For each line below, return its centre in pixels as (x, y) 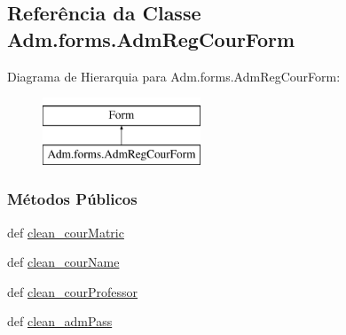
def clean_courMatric (66, 232)
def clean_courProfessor (73, 291)
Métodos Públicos (72, 199)
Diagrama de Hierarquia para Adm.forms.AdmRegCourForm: (174, 76)
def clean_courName (63, 262)
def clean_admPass (60, 321)
